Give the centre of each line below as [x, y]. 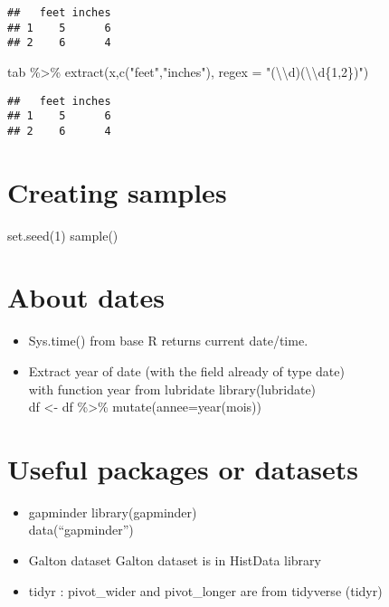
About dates [86, 297]
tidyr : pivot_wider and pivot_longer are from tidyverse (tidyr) [205, 590]
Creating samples [117, 191]
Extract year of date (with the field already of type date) [186, 370]
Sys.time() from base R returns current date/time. [168, 341]
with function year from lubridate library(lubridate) [172, 389]
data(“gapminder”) [81, 530]
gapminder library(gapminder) [113, 512]
